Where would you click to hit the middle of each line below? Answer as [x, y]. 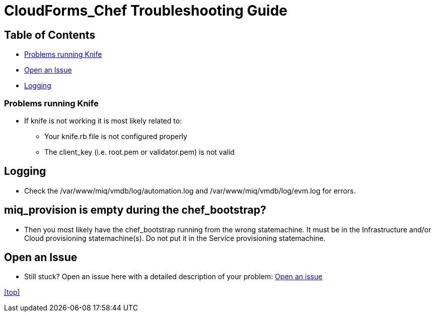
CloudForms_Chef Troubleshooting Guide [146, 11]
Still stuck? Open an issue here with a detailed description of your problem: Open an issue [173, 277]
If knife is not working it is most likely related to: [103, 120]
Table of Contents [50, 35]
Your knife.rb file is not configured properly [116, 136]
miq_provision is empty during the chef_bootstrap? [135, 210]
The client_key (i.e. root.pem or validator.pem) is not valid [139, 152]
